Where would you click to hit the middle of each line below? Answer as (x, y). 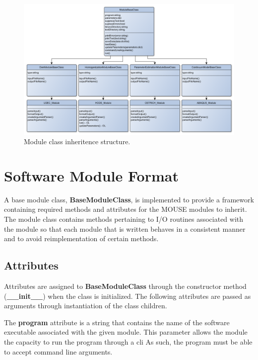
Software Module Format (91, 175)
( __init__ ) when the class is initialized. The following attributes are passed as (128, 296)
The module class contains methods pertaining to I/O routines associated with (124, 219)
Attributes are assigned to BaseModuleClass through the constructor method (125, 286)
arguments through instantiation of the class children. (86, 306)
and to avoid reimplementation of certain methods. (81, 238)
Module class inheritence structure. (77, 141)
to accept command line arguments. (58, 351)
